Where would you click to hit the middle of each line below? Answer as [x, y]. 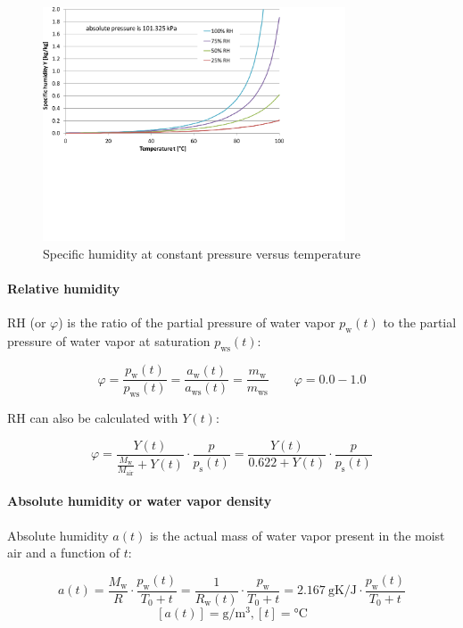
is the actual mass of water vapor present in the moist [297, 535]
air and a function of [64, 553]
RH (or [27, 322]
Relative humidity [64, 288]
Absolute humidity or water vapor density [140, 501]
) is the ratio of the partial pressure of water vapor [197, 322]
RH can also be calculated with [93, 418]
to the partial [420, 322]
